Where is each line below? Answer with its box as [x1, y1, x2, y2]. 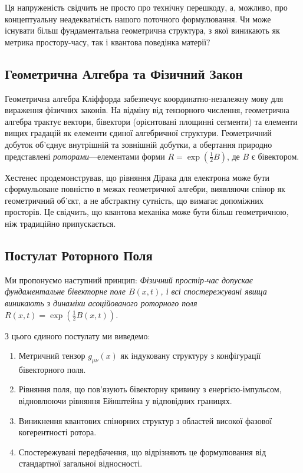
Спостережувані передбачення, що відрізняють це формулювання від [18, 445, 266, 458]
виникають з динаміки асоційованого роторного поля [5, 296, 197, 309]
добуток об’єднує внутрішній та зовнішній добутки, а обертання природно [5, 138, 272, 150]
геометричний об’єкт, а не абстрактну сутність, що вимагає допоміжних [5, 194, 264, 206]
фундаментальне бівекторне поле [5, 285, 126, 297]
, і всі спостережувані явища [160, 285, 267, 297]
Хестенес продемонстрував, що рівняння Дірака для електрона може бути [5, 171, 270, 183]
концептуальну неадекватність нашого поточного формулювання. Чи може [5, 12, 271, 25]
